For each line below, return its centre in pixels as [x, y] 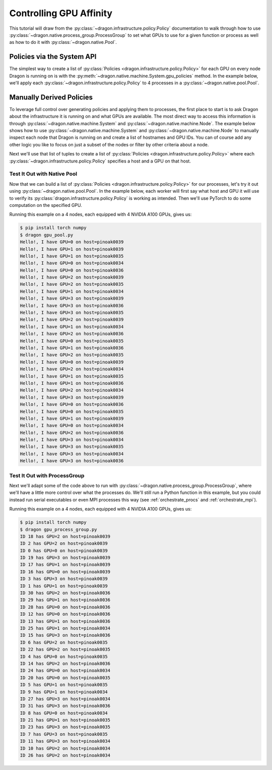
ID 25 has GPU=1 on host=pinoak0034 [65, 628]
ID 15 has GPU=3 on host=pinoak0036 [65, 635]
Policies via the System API [53, 57]
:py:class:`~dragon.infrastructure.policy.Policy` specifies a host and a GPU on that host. [100, 161]
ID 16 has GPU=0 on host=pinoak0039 [65, 572]
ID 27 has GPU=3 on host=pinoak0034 [65, 699]
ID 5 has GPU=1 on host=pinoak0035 [64, 685]
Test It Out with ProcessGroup [47, 475]
